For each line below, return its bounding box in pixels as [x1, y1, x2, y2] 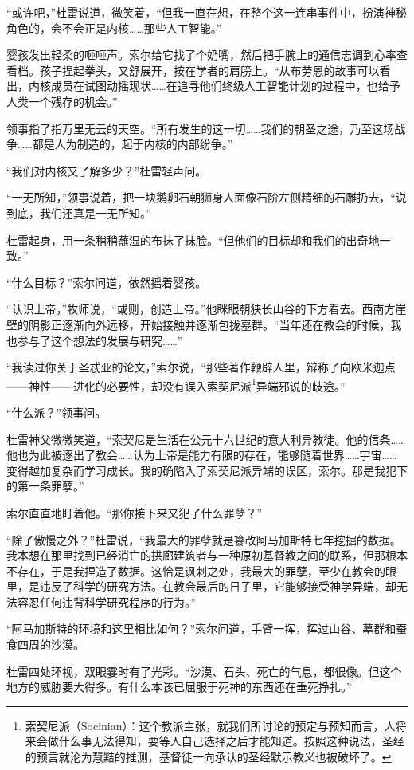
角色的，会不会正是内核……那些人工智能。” [6, 19, 222, 36]
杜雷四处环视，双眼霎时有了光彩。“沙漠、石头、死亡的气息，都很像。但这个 [6, 662, 402, 679]
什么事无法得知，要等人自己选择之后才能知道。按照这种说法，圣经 [58, 733, 404, 749]
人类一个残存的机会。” [6, 92, 118, 109]
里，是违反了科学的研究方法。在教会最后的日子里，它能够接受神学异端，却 [6, 578, 396, 595]
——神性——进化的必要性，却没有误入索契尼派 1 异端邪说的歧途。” [6, 375, 346, 394]
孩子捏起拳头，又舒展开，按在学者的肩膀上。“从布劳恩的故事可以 [39, 61, 380, 78]
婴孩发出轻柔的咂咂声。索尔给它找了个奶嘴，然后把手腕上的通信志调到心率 [6, 46, 396, 63]
